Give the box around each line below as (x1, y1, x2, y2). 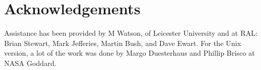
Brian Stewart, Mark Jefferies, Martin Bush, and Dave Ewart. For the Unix (4, 37, 241, 48)
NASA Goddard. (4, 57, 57, 68)
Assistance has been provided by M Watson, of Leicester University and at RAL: (4, 28, 258, 38)
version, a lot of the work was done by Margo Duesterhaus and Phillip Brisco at (4, 48, 255, 58)
